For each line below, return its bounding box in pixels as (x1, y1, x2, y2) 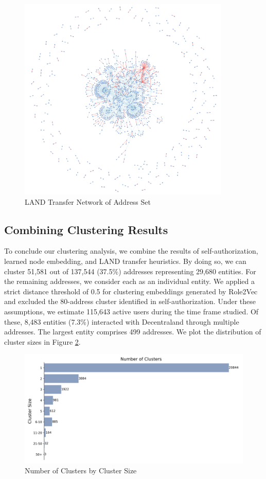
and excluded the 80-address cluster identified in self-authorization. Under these (4, 296, 256, 307)
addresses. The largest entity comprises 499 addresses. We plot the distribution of (4, 326, 261, 337)
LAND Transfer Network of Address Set (25, 196, 151, 207)
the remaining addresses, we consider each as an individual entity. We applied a (4, 276, 255, 287)
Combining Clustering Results (4, 221, 168, 237)
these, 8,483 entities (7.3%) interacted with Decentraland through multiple (4, 316, 239, 327)
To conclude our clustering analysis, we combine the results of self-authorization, (4, 245, 258, 256)
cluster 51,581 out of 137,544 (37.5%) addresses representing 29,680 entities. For (4, 265, 256, 276)
